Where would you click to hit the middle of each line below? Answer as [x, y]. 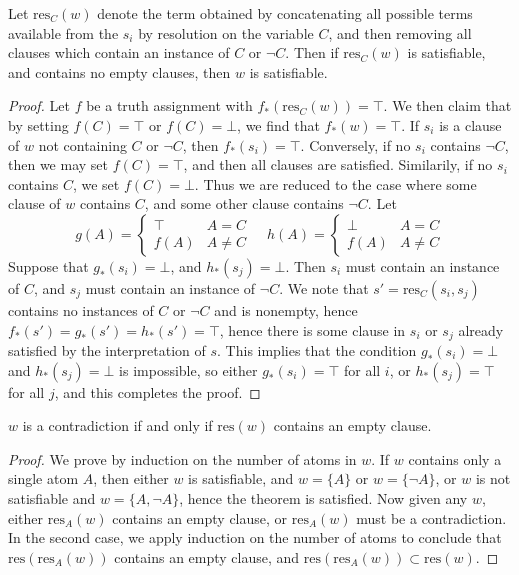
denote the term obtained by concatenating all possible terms [285, 13]
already [481, 329]
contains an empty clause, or [200, 517]
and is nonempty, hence [286, 309]
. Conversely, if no [355, 144]
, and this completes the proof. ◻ [157, 391]
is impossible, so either [188, 369]
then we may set [58, 164]
